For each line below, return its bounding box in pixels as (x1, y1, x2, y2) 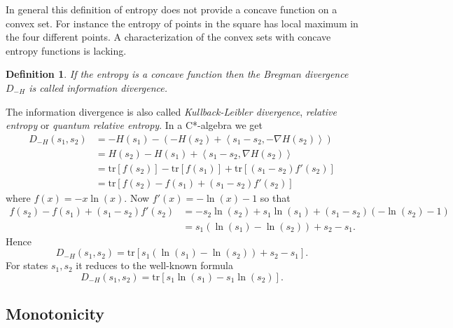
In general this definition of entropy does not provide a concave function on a (6, 2, 337, 16)
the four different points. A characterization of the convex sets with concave (6, 29, 331, 44)
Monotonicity (6, 303, 104, 324)
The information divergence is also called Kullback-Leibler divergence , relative (6, 104, 337, 118)
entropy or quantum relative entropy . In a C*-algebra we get (6, 118, 263, 132)
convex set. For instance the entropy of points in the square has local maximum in (6, 15, 358, 30)
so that (260, 190, 291, 205)
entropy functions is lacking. (6, 43, 127, 57)
